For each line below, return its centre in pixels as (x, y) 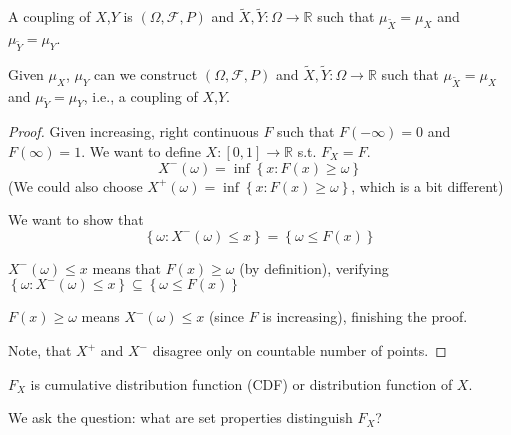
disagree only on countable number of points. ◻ (299, 350)
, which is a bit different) (427, 185)
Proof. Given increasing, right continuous (133, 131)
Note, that (40, 350)
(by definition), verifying (314, 267)
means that (127, 267)
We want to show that (76, 219)
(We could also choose (75, 185)
